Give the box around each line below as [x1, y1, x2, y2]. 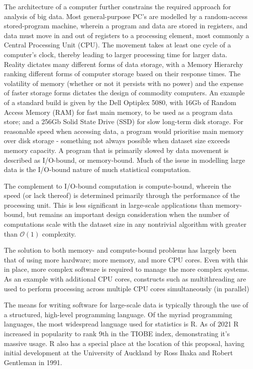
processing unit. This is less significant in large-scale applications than [4, 199, 214, 210]
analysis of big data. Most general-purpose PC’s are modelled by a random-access [4, 11, 248, 21]
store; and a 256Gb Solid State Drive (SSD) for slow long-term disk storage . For [4, 116, 243, 127]
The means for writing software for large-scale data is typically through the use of [4, 300, 249, 310]
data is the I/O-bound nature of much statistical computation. [4, 164, 191, 174]
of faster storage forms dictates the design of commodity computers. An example [4, 87, 245, 98]
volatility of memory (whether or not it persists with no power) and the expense [4, 78, 244, 88]
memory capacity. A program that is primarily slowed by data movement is [4, 145, 229, 155]
